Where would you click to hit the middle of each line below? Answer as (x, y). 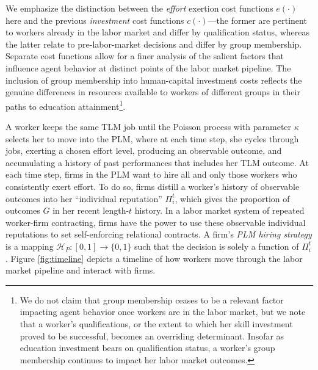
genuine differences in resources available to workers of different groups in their (153, 92)
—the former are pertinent (257, 20)
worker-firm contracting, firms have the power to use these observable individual (156, 222)
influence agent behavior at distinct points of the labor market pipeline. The (148, 67)
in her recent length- (91, 210)
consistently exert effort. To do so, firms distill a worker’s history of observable (153, 186)
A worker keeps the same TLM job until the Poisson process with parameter (149, 126)
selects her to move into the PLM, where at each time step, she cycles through (152, 138)
